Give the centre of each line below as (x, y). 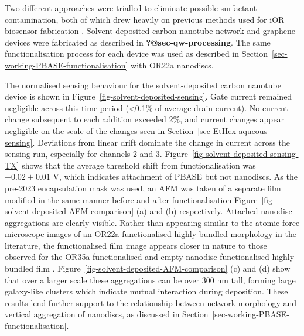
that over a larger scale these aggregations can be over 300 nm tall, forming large (150, 280)
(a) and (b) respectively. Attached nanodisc (214, 211)
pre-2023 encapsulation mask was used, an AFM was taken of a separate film (143, 188)
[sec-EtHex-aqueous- (234, 130)
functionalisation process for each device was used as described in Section (136, 54)
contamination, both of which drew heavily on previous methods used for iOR (145, 19)
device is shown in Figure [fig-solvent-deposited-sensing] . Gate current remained (148, 96)
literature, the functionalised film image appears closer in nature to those (136, 245)
